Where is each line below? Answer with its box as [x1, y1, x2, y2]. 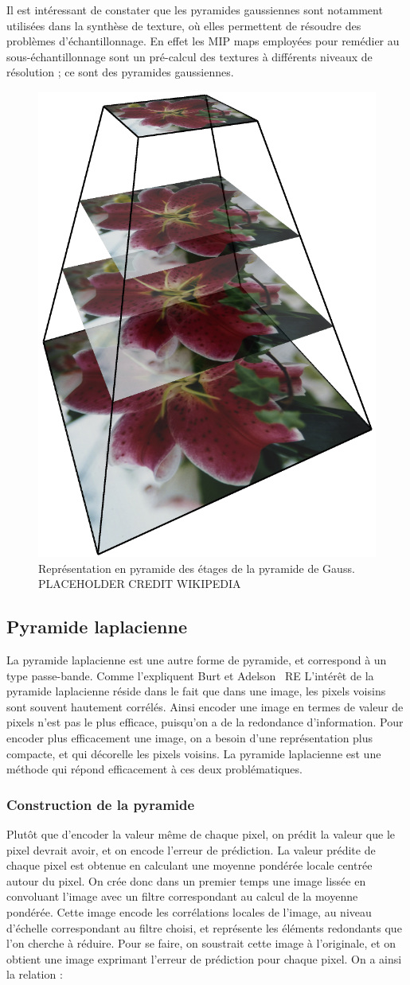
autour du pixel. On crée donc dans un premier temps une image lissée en [6, 872, 366, 889]
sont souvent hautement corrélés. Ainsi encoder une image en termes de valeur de [6, 698, 404, 714]
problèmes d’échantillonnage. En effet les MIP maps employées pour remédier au [6, 33, 400, 49]
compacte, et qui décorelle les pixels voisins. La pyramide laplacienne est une [6, 745, 381, 761]
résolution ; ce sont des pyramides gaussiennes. [6, 64, 234, 80]
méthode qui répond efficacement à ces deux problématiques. [6, 761, 303, 777]
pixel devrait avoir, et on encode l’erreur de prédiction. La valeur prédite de [6, 841, 376, 858]
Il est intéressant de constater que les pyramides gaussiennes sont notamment [6, 2, 383, 18]
